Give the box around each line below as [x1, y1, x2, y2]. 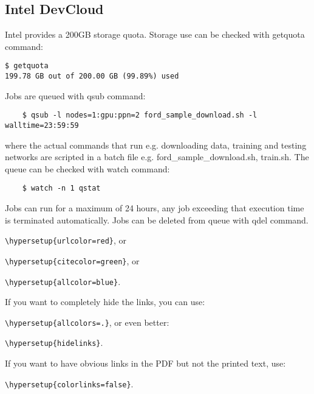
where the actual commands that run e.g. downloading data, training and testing [5, 138, 307, 151]
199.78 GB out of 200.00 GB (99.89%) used [5, 72, 179, 81]
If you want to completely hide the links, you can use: [5, 295, 205, 308]
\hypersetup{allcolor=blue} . [5, 275, 121, 287]
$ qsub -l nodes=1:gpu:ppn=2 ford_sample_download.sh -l [22, 111, 258, 120]
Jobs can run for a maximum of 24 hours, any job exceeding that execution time [5, 202, 304, 214]
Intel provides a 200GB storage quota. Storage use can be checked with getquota [5, 28, 305, 41]
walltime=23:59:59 [5, 121, 79, 130]
